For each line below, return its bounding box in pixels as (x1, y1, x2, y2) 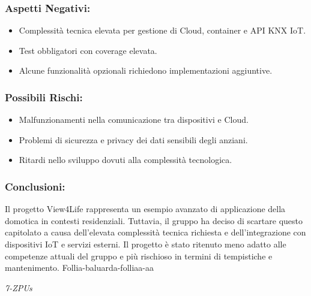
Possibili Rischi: (5, 89, 83, 104)
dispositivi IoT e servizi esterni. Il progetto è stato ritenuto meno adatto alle (5, 238, 286, 250)
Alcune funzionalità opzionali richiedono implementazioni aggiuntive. (19, 64, 273, 77)
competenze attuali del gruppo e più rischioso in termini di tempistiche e (5, 249, 273, 262)
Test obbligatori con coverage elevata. (19, 44, 157, 56)
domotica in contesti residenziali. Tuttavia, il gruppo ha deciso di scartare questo (5, 214, 303, 226)
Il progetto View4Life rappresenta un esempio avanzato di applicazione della (5, 203, 286, 215)
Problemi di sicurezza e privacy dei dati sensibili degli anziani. (19, 133, 248, 146)
